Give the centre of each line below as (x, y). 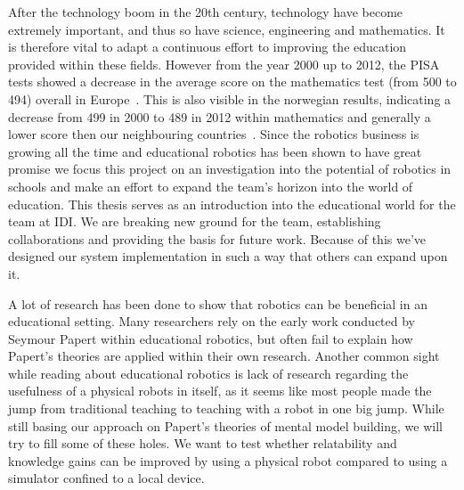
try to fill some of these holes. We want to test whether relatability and (203, 443)
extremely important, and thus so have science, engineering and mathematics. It (227, 29)
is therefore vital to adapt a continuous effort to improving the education (208, 47)
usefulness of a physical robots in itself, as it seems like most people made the (220, 391)
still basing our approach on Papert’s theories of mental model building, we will (225, 425)
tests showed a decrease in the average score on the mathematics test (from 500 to (232, 82)
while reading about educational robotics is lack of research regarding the (208, 373)
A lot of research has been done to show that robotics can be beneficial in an (218, 303)
